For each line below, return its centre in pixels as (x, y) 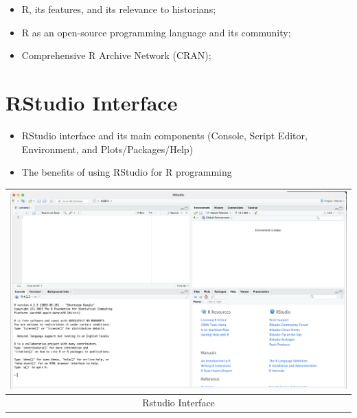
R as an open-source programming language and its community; (156, 32)
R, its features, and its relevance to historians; (119, 9)
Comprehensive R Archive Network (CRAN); (116, 55)
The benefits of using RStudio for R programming (127, 172)
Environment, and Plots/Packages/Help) (107, 149)
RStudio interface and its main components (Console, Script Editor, (164, 135)
